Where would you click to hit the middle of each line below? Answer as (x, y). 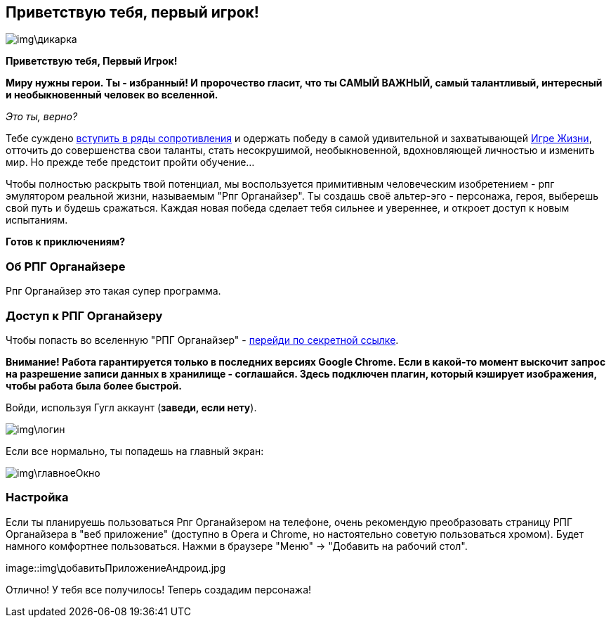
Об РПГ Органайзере (66, 266)
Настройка (37, 497)
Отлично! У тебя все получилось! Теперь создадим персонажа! (159, 589)
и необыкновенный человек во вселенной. (112, 95)
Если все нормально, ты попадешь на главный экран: (135, 451)
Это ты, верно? (42, 117)
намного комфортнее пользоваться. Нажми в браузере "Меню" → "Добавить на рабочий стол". (237, 546)
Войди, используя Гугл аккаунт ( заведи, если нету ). (131, 407)
